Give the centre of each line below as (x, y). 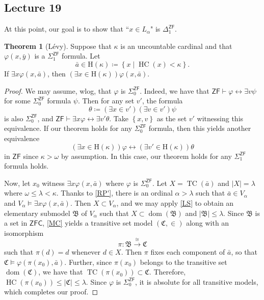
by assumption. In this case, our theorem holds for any (146, 156)
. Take (119, 118)
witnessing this (220, 118)
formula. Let (81, 56)
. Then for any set (106, 101)
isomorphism (24, 233)
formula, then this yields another (200, 128)
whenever (86, 252)
